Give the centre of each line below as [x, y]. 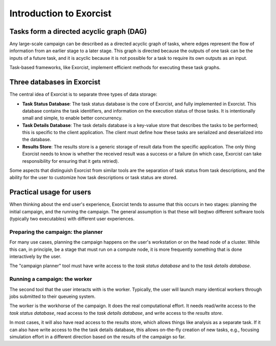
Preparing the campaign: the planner [56, 232]
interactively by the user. [35, 256]
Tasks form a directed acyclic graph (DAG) [78, 31]
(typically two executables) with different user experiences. [72, 219]
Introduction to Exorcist [61, 13]
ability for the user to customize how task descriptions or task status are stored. [94, 178]
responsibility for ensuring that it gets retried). [71, 161]
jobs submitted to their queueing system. [52, 296]
